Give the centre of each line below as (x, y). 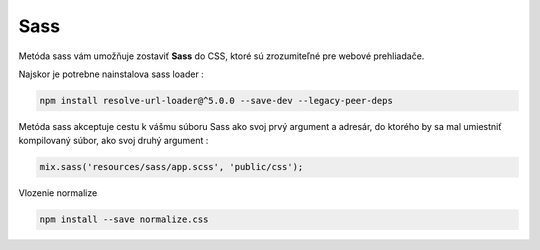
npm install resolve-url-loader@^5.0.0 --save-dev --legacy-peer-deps (216, 100)
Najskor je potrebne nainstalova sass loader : (111, 74)
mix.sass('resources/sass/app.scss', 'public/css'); (171, 167)
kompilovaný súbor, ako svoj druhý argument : (113, 141)
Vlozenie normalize (58, 193)
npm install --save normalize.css (124, 219)
